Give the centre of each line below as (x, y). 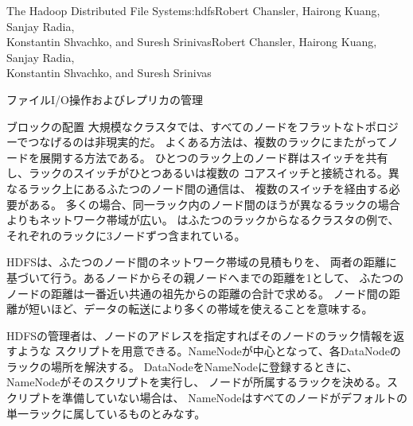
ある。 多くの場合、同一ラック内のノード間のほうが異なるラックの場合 (214, 204)
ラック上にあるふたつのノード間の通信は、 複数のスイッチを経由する (208, 188)
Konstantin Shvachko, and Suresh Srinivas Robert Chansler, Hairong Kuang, (192, 42)
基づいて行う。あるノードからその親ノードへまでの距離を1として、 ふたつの (205, 277)
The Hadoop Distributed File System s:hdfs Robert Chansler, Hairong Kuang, (193, 10)
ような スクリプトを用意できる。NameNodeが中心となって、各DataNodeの (209, 351)
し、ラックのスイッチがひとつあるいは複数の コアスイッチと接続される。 (197, 173)
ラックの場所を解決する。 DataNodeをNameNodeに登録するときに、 (182, 366)
